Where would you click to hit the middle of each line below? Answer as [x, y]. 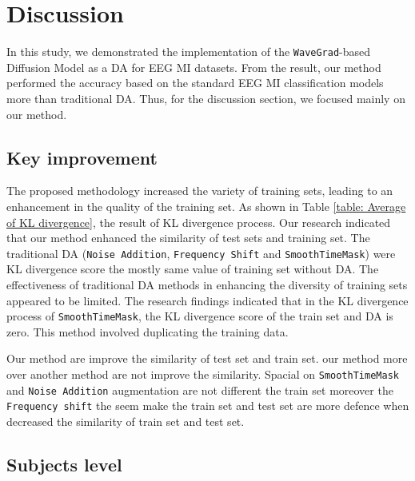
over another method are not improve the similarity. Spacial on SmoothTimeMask [203, 374]
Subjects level [64, 464]
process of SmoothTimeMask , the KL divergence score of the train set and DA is [200, 316]
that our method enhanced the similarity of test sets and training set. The [188, 238]
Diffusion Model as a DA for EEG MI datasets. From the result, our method [194, 67]
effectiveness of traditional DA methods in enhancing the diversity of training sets [207, 284]
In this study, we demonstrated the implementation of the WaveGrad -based [189, 52]
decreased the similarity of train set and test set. [126, 421]
